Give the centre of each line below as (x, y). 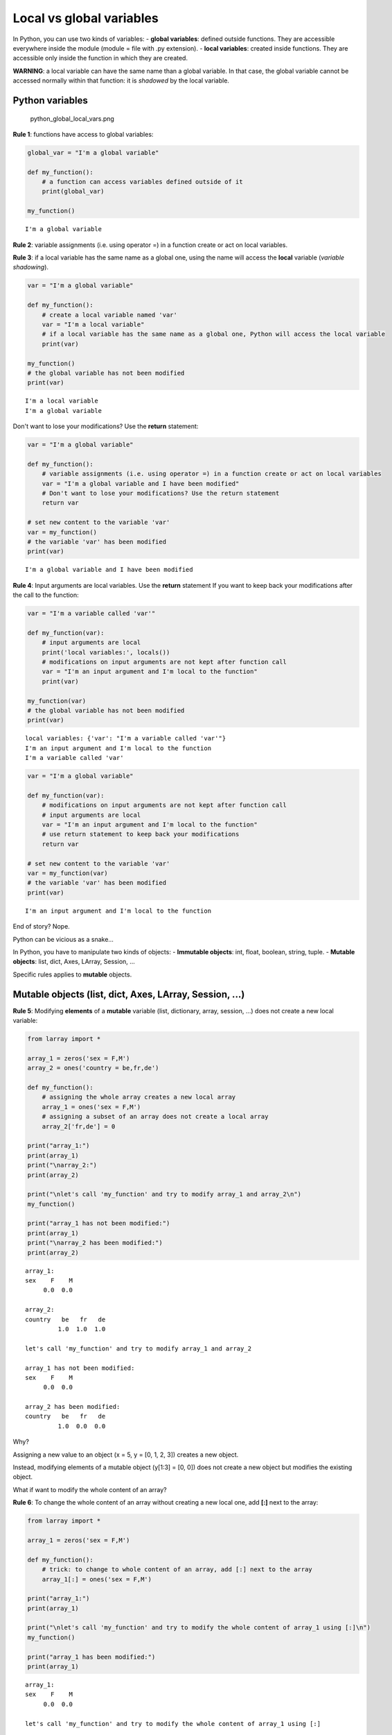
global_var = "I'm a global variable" (93, 152)
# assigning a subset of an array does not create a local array (155, 1117)
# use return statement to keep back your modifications (141, 834)
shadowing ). (30, 267)
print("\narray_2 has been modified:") (95, 1243)
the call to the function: (46, 595)
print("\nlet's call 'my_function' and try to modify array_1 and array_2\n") (164, 1194)
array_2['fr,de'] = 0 (79, 1126)
